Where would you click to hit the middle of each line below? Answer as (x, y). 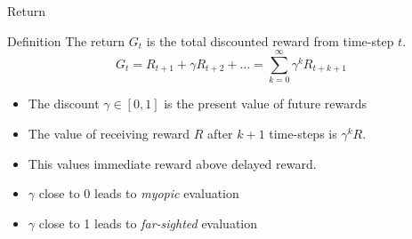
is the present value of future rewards (266, 104)
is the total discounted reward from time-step (270, 40)
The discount (64, 104)
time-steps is (303, 133)
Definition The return (66, 40)
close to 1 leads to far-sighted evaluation (148, 223)
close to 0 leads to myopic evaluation (139, 193)
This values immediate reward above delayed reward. (172, 163)
